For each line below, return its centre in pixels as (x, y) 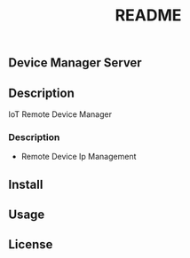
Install (26, 184)
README (148, 16)
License (31, 245)
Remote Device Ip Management (79, 157)
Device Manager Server (75, 63)
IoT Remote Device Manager (60, 114)
